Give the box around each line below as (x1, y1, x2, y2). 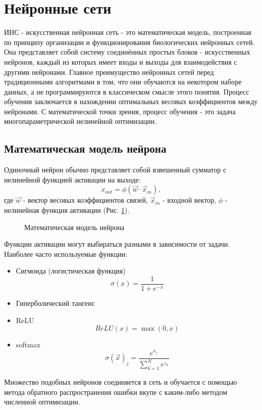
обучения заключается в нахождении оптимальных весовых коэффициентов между (4, 96, 258, 107)
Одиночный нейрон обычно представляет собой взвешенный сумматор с (4, 164, 227, 175)
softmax (16, 339, 41, 350)
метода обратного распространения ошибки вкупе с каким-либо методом (4, 386, 228, 397)
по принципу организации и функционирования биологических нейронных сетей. (4, 36, 255, 47)
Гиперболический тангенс (16, 298, 95, 308)
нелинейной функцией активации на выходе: (4, 174, 141, 185)
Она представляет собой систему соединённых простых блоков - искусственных (4, 47, 250, 57)
